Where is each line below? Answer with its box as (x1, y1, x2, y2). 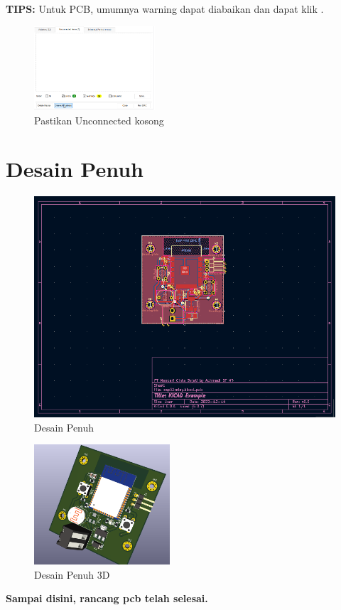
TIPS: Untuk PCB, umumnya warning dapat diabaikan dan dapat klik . (6, 1, 324, 16)
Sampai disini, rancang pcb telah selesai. (6, 591, 208, 606)
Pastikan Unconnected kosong (34, 112, 164, 127)
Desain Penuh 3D (34, 567, 110, 582)
